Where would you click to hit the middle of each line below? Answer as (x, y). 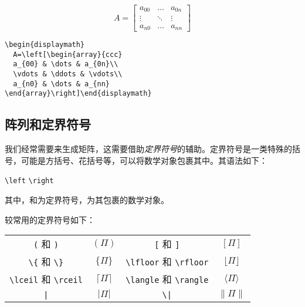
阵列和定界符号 (48, 124)
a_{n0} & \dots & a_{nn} (61, 84)
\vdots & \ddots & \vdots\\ (68, 74)
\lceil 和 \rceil (46, 279)
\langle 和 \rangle (167, 279)
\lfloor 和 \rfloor (167, 262)
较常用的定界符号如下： (50, 219)
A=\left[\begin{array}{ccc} (68, 54)
